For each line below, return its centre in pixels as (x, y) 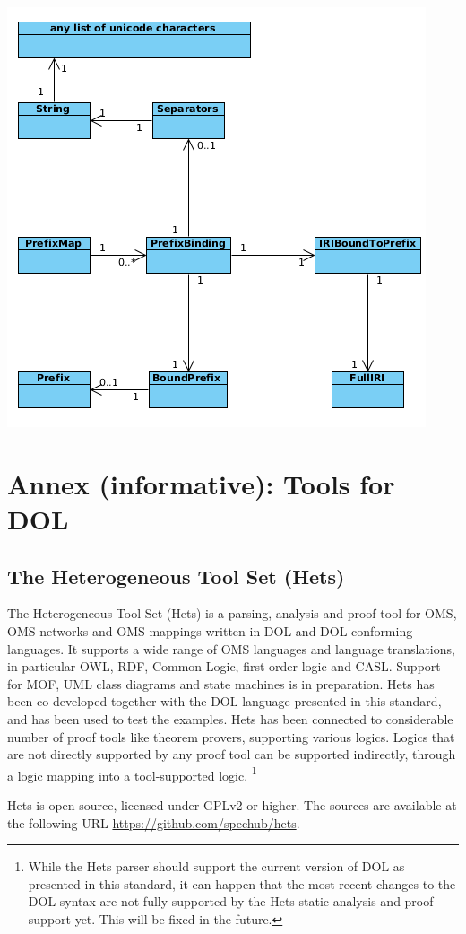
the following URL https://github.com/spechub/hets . (154, 822)
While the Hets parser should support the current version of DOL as (216, 866)
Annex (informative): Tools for (201, 483)
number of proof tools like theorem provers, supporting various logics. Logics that (231, 736)
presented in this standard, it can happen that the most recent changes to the (242, 883)
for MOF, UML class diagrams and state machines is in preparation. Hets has (221, 683)
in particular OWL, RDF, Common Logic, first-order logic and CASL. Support (224, 666)
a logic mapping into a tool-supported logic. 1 (132, 773)
